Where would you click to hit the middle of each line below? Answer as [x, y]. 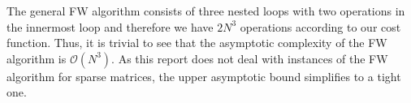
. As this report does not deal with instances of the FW [250, 58]
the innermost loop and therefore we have [110, 26]
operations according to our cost [320, 26]
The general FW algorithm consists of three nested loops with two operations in [206, 11]
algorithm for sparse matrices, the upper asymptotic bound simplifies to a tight [204, 76]
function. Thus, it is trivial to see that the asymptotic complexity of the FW [197, 43]
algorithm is [37, 58]
